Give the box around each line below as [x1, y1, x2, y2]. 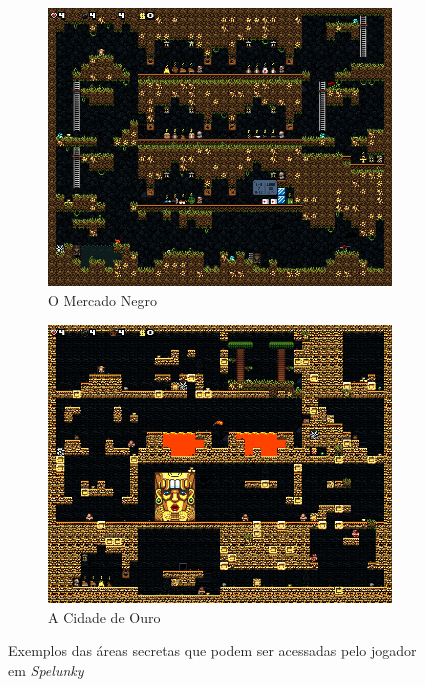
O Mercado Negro [48, 290, 157, 311]
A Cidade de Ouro [48, 606, 161, 627]
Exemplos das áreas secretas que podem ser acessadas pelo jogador [8, 640, 417, 661]
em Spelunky [8, 659, 84, 680]
